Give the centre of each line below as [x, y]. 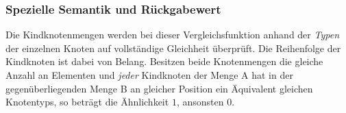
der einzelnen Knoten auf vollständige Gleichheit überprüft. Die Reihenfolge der [173, 48]
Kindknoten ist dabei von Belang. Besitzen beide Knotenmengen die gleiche [164, 61]
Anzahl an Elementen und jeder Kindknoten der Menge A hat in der [149, 75]
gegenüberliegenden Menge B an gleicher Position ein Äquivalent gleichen [159, 88]
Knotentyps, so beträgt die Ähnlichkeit [87, 102]
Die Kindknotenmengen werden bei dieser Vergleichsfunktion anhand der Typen [172, 35]
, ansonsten [200, 102]
